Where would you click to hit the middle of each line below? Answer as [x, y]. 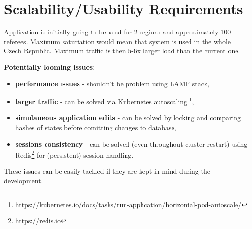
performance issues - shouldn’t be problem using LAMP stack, [112, 83]
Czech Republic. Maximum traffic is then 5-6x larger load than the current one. [122, 51]
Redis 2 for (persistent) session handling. [74, 154]
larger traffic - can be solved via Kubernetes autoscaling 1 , [105, 101]
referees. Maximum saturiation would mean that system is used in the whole [117, 41]
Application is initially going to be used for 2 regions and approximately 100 [118, 32]
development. [24, 180]
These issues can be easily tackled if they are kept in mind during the [107, 171]
